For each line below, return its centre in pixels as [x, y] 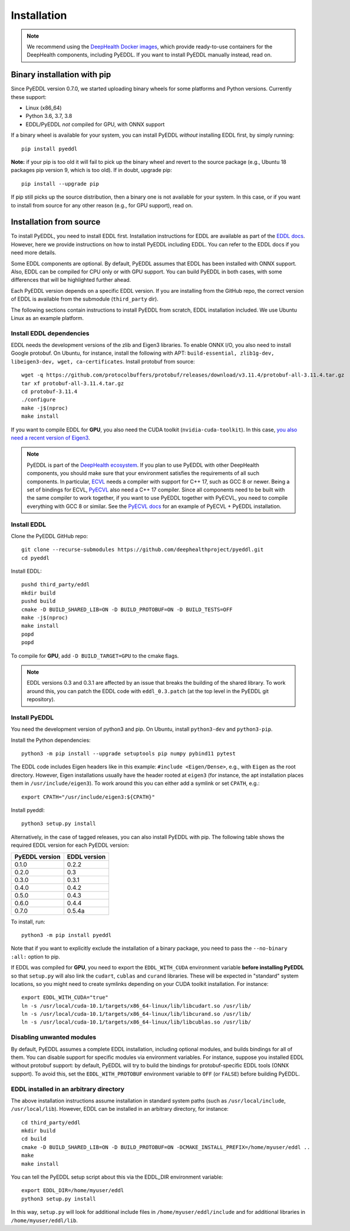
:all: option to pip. [35, 956]
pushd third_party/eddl [56, 585]
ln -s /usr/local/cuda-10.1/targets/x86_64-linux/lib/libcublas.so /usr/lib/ [136, 1022]
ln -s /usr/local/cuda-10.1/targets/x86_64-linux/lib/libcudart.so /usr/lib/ [136, 1006]
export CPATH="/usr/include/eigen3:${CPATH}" [88, 797]
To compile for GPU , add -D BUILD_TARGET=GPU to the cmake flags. [95, 656]
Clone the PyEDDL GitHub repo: [49, 536]
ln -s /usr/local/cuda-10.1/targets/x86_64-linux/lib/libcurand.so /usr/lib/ [136, 1014]
